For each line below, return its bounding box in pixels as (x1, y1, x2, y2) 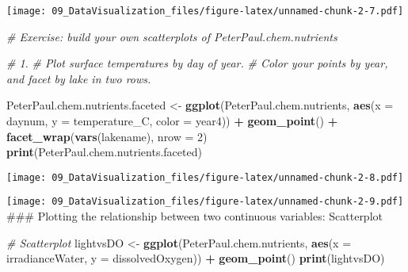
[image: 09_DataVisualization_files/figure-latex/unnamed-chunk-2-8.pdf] (6, 171, 404, 183)
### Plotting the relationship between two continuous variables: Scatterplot (6, 208, 383, 224)
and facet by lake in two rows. (6, 70, 151, 86)
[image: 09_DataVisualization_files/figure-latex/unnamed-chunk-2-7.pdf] (6, 6, 404, 17)
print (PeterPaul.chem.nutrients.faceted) (6, 144, 202, 160)
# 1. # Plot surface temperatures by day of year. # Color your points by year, (6, 55, 388, 71)
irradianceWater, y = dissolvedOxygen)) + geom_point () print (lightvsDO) (6, 250, 385, 266)
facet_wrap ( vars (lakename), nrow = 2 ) (6, 128, 208, 144)
